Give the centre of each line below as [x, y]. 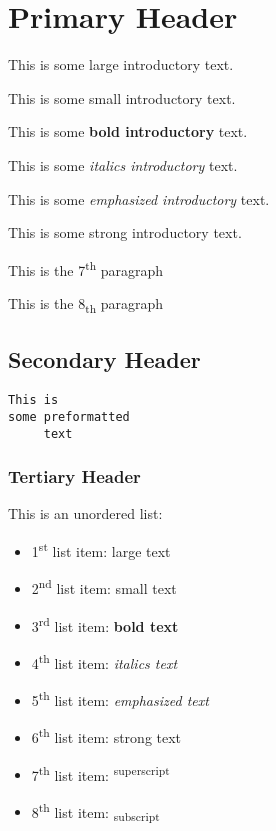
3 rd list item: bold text [105, 624]
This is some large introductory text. [121, 64]
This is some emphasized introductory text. [139, 198]
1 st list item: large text [101, 549]
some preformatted [69, 416]
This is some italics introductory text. [123, 164]
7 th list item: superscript [100, 773]
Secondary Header [104, 359]
